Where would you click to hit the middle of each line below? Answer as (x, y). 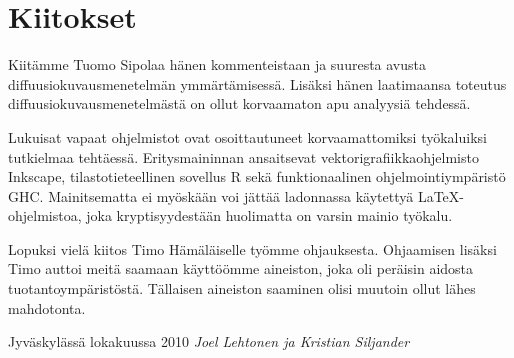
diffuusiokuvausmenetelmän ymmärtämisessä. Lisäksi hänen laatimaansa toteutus (257, 83)
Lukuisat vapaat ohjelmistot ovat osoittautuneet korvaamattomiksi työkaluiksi (247, 136)
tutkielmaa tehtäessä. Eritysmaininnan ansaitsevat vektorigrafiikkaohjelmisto (243, 156)
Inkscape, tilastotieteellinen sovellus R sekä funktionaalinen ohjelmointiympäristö (257, 176)
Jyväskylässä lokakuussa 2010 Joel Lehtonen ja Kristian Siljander (209, 341)
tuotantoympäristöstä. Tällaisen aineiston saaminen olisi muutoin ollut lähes (242, 288)
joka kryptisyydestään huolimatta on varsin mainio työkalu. (269, 215)
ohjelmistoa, (45, 215)
